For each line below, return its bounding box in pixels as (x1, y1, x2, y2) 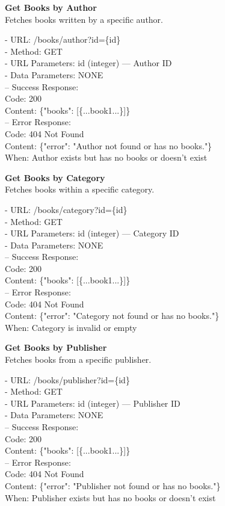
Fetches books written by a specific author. (5, 13, 164, 25)
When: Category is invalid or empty (5, 321, 137, 333)
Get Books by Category (5, 171, 105, 184)
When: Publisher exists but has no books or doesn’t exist (5, 491, 216, 504)
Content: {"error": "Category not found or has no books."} (5, 309, 220, 322)
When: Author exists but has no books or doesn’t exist (5, 151, 208, 164)
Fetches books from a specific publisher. (5, 353, 152, 366)
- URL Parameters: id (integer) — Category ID (5, 227, 179, 239)
